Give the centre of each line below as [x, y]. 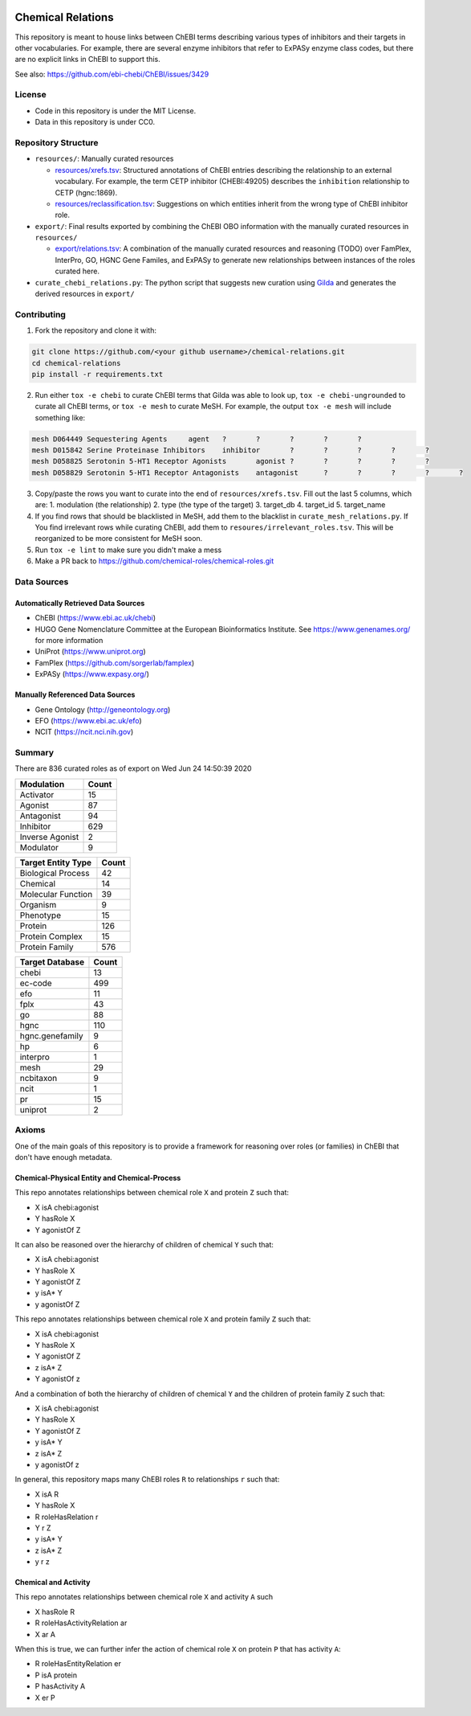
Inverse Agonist [49, 837]
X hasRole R [55, 1612]
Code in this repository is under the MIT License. [116, 111]
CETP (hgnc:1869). [86, 192]
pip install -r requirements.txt [97, 374]
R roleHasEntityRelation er [78, 1664]
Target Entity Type [56, 862]
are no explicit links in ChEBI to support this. [87, 59]
